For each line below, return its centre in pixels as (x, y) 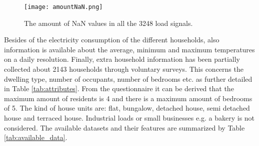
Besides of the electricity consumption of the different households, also (112, 40)
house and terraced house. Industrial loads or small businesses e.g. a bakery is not (129, 118)
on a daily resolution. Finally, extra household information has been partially (122, 59)
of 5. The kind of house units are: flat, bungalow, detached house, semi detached (127, 108)
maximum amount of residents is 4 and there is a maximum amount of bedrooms (128, 98)
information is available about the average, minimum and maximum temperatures (129, 49)
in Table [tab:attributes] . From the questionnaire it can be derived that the (119, 88)
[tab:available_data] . (36, 137)
